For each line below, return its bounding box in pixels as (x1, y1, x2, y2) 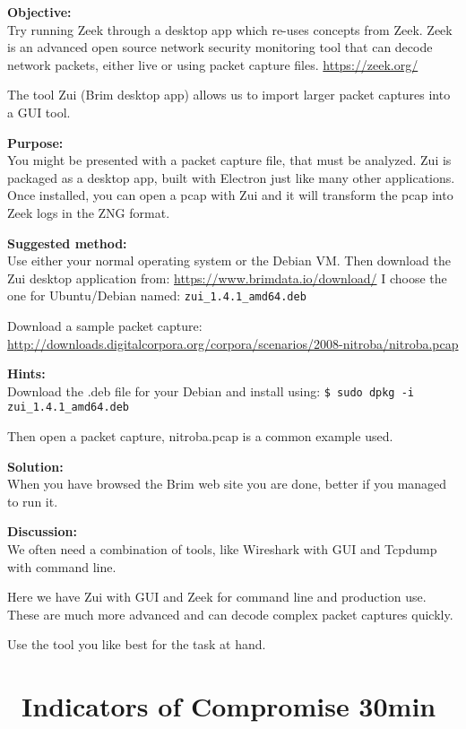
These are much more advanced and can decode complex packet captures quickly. (7, 604, 453, 623)
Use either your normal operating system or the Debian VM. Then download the (7, 251, 451, 270)
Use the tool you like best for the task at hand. (7, 635, 266, 654)
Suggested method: (7, 233, 127, 252)
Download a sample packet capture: (7, 316, 203, 334)
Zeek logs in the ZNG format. (7, 203, 170, 221)
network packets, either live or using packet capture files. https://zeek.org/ (7, 55, 419, 74)
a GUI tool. (7, 102, 71, 121)
